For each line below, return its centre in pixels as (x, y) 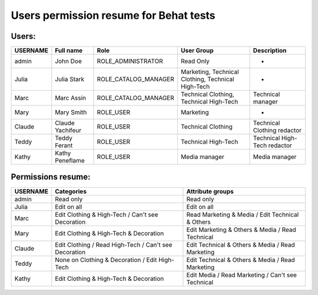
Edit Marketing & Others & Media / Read (241, 230)
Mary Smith (71, 112)
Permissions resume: (51, 177)
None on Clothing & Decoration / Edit (106, 260)
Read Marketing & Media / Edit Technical (243, 214)
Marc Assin (71, 98)
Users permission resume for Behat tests (113, 15)
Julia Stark (70, 79)
